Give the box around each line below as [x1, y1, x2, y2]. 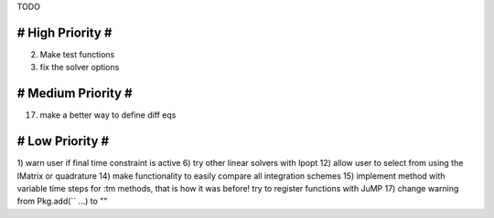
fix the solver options [39, 62, 120, 73]
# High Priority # [16, 25, 113, 40]
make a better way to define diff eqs [39, 109, 177, 120]
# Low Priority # [16, 133, 110, 150]
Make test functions [39, 48, 115, 59]
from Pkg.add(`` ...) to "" [16, 196, 108, 207]
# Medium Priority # [16, 86, 133, 101]
